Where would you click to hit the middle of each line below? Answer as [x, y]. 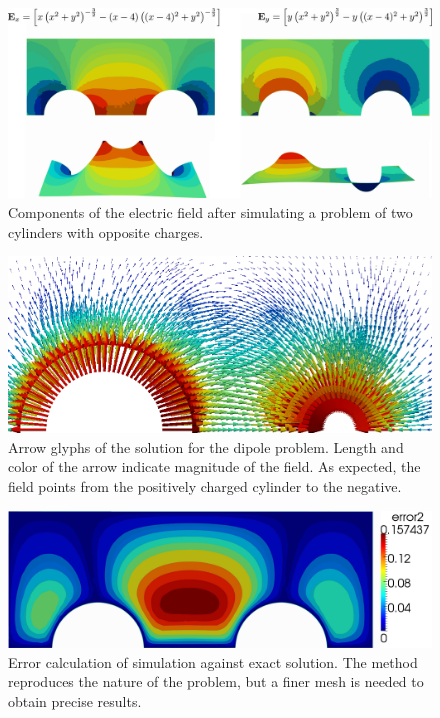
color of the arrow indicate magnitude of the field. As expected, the [214, 466]
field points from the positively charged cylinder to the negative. [205, 485]
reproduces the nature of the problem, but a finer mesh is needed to [216, 681]
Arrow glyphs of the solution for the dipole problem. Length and [206, 446]
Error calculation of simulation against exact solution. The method [213, 661]
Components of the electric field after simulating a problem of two [210, 212]
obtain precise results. [75, 700]
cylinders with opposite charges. [106, 231]
